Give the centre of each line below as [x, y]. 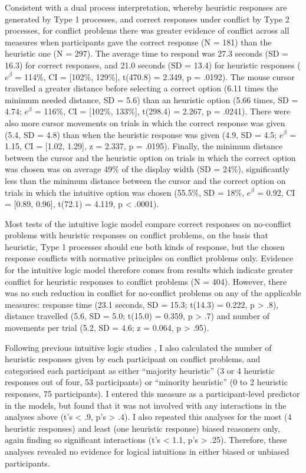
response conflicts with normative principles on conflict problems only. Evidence [149, 258]
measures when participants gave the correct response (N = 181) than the [138, 42]
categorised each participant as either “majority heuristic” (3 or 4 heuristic [140, 370]
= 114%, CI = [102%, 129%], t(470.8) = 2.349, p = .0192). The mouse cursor [155, 76]
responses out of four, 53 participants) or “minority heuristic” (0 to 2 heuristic [146, 382]
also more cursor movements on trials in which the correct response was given [145, 122]
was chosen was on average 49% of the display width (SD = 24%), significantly [147, 169]
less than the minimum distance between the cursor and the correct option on [145, 180]
